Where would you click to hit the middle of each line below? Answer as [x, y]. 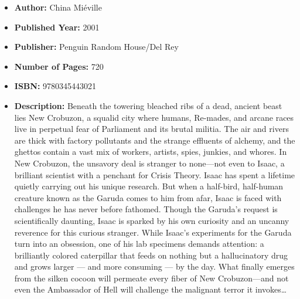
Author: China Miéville [58, 7]
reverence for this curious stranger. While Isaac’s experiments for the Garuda [153, 232]
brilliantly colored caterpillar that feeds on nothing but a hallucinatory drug [151, 255]
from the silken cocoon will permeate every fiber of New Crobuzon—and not [151, 278]
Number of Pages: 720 [59, 66]
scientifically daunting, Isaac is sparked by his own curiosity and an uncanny [152, 220]
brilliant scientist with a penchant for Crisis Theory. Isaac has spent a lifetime [155, 174]
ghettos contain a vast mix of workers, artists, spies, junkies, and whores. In [151, 152]
